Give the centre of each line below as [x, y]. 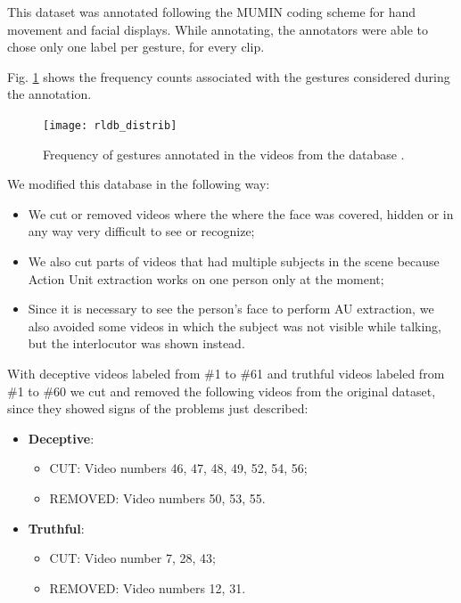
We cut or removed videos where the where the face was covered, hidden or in [241, 213]
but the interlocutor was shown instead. [136, 343]
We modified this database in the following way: [139, 184]
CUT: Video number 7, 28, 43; [132, 558]
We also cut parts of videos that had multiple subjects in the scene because [234, 261]
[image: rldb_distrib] [110, 125]
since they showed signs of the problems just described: [158, 408]
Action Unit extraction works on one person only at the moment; [206, 278]
